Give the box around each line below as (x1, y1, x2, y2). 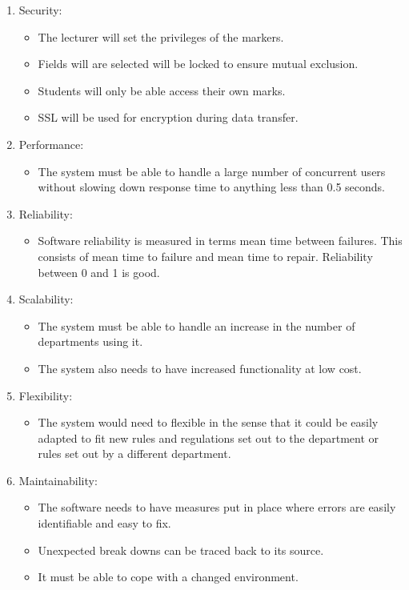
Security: (18, 2, 62, 18)
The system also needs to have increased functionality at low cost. (38, 359, 362, 376)
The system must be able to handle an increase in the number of (38, 317, 355, 334)
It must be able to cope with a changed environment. (38, 568, 299, 585)
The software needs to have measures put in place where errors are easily (38, 499, 396, 516)
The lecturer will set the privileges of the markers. (38, 28, 284, 45)
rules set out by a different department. (38, 445, 231, 462)
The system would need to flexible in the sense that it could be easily (38, 414, 379, 431)
